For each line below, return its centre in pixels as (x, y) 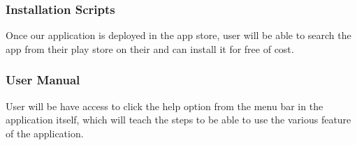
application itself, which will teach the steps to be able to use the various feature (178, 120)
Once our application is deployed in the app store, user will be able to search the (178, 35)
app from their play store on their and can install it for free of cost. (150, 48)
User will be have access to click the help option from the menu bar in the (165, 106)
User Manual (43, 80)
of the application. (45, 133)
